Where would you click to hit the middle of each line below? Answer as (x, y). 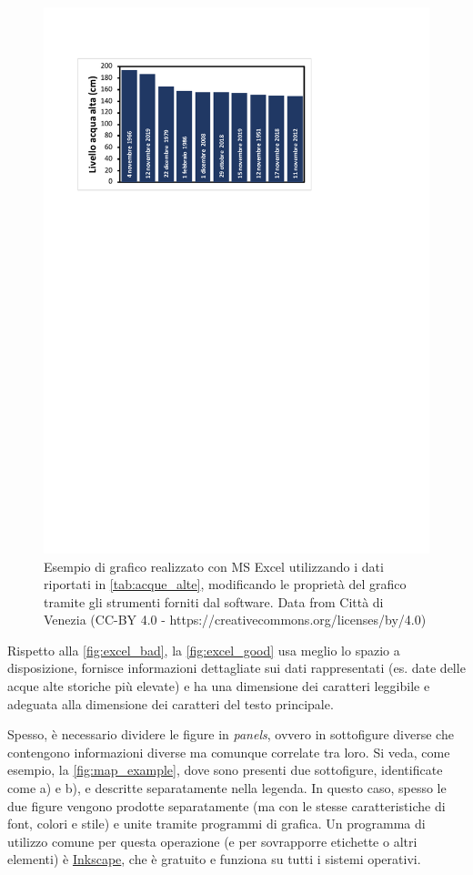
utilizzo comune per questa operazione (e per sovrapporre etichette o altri (212, 841)
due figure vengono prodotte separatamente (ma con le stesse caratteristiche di (226, 805)
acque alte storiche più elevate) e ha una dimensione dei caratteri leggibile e (219, 686)
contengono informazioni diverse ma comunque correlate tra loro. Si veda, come (229, 752)
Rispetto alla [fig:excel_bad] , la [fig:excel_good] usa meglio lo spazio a (204, 650)
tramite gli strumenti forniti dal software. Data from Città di (214, 601)
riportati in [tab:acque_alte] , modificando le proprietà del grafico (225, 584)
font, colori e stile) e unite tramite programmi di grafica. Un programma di (216, 824)
